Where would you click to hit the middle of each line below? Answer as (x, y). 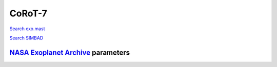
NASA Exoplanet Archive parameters (70, 52)
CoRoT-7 (28, 13)
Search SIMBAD (26, 38)
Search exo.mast (27, 29)
